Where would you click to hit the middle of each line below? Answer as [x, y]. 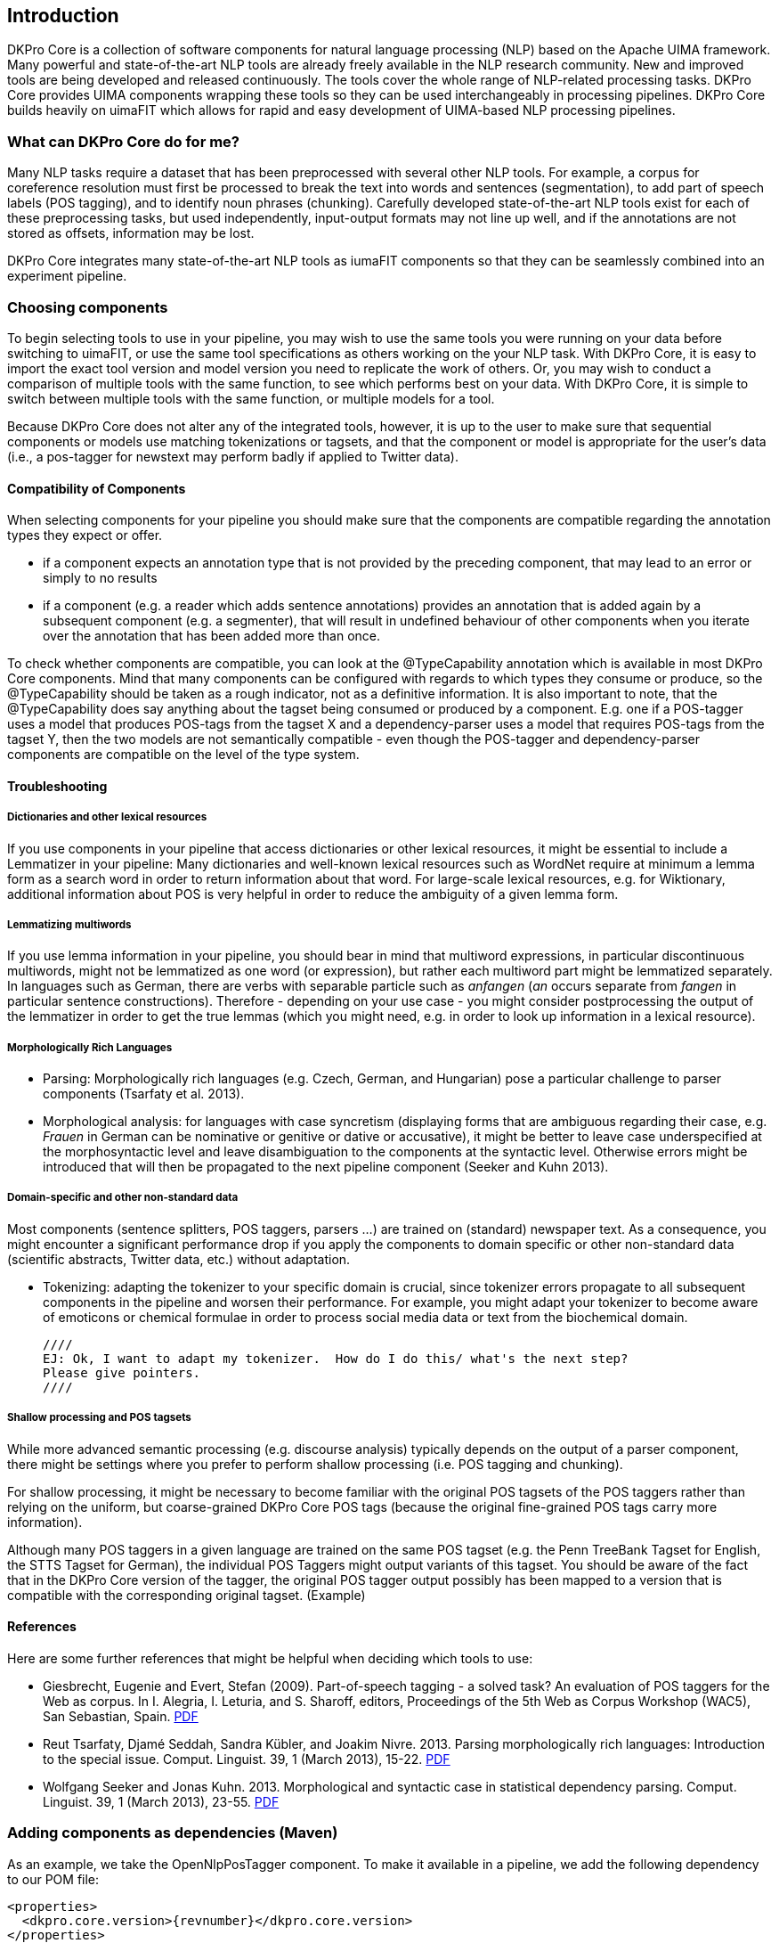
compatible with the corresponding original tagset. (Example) [187, 1595]
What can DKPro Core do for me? [124, 141]
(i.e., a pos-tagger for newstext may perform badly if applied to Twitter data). [233, 456]
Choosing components [88, 307]
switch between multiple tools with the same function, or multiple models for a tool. [251, 398]
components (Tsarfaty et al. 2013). [144, 1094]
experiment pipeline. [67, 276]
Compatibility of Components [97, 488]
